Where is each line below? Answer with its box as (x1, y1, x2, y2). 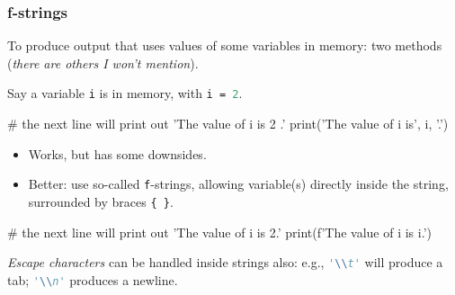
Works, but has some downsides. (28, 144, 207, 163)
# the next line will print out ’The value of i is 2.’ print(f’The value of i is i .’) (7, 222, 432, 241)
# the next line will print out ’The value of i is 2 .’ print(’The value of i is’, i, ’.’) (7, 114, 449, 133)
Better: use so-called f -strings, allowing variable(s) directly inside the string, (28, 174, 449, 193)
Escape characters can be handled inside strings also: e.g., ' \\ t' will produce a (7, 253, 443, 272)
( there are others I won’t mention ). (7, 53, 199, 72)
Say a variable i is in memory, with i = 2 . (7, 84, 243, 103)
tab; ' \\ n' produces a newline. (7, 270, 178, 289)
